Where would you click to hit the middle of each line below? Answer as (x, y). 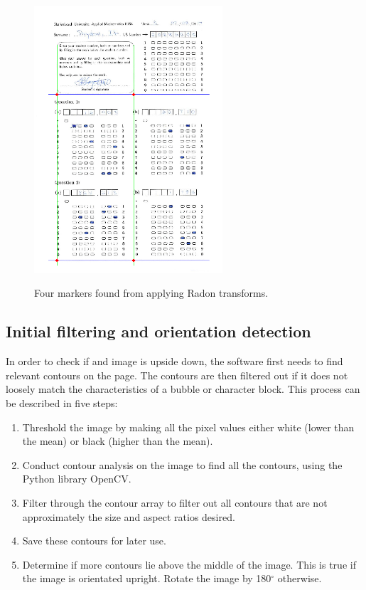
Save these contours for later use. (94, 541)
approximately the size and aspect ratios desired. (129, 516)
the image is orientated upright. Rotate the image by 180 (147, 578)
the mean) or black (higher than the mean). (118, 441)
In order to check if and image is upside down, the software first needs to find (174, 361)
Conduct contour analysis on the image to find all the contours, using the (182, 464)
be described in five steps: (62, 403)
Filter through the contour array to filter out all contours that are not (175, 502)
